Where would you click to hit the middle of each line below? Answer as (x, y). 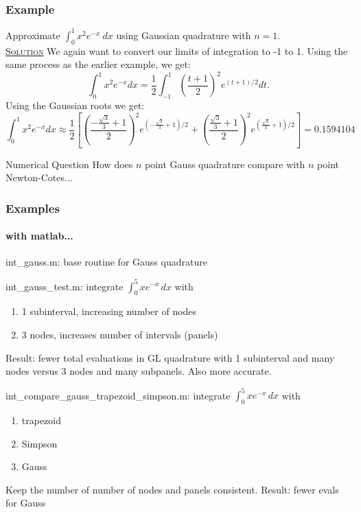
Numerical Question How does (69, 164)
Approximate (33, 35)
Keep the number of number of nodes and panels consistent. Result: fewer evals (172, 489)
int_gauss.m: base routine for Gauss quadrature (106, 262)
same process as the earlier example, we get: (98, 64)
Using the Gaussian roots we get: (75, 105)
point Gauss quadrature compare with (225, 164)
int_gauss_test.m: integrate (65, 286)
